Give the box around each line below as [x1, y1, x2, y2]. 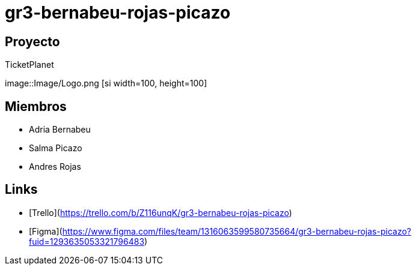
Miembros [5, 98, 67, 114]
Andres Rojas [29, 161, 81, 172]
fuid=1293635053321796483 [29, 236, 145, 247]
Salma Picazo [29, 143, 82, 154]
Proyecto [5, 34, 60, 49]
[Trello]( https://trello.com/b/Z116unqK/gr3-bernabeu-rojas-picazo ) [29, 207, 292, 218]
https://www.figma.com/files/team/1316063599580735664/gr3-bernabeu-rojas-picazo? [62, 226, 411, 236]
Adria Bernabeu [29, 124, 91, 135]
